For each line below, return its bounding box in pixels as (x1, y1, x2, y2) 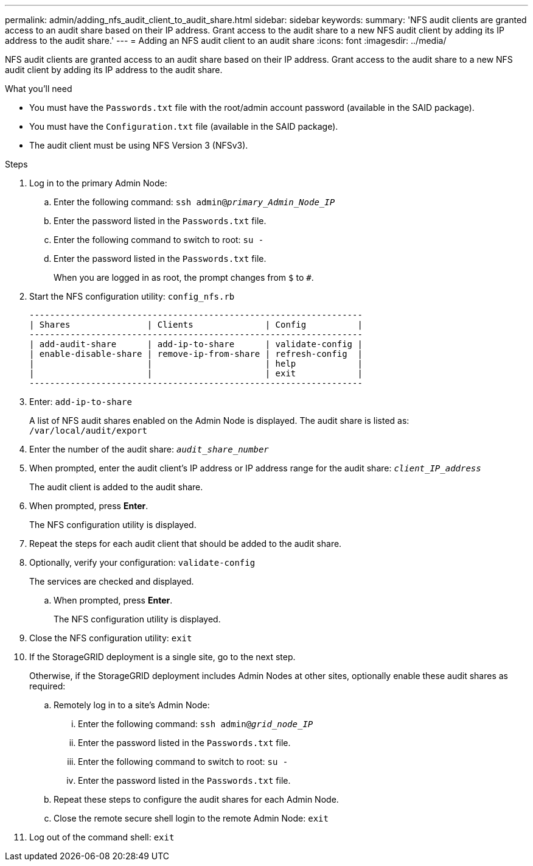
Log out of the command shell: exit (29, 832, 175, 842)
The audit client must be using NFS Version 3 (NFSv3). (29, 140, 248, 150)
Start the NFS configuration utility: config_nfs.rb (29, 291, 235, 301)
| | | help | (29, 359, 363, 368)
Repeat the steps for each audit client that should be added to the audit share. (29, 538, 342, 549)
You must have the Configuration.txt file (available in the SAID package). (29, 121, 338, 132)
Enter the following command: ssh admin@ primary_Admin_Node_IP (54, 197, 335, 207)
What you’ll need (5, 83, 72, 94)
